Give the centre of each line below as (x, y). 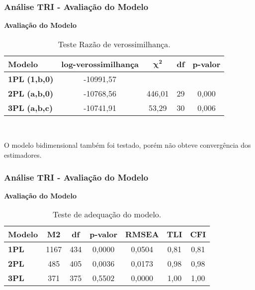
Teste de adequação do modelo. (107, 214)
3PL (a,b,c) (31, 107)
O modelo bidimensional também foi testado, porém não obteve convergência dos (127, 145)
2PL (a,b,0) (31, 93)
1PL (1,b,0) (31, 79)
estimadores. (23, 155)
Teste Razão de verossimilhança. (114, 44)
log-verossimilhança (100, 64)
